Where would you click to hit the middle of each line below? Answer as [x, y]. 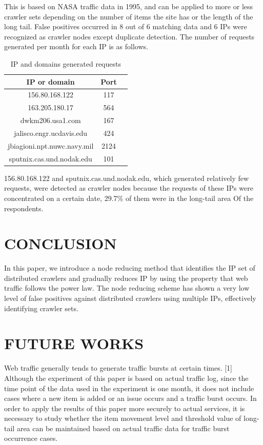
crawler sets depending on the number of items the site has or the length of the [129, 16]
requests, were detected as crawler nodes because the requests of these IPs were [129, 188]
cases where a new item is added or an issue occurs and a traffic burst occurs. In [130, 398]
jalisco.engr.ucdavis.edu [51, 133]
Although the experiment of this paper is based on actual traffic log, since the [126, 378]
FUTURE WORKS [74, 343]
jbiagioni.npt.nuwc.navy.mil [51, 145]
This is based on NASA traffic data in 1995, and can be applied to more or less [129, 6]
